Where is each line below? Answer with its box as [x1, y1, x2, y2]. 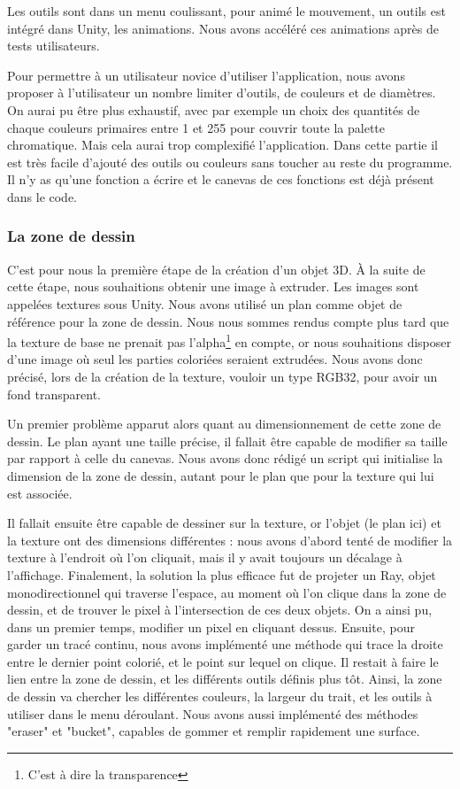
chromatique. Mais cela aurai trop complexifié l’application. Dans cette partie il [7, 135, 439, 154]
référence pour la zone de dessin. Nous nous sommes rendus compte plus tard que [7, 312, 449, 330]
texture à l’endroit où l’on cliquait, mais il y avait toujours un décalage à [7, 548, 402, 567]
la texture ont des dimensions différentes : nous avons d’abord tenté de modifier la [7, 530, 453, 549]
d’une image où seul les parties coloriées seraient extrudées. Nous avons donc [7, 350, 423, 368]
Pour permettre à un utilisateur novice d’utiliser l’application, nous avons [7, 66, 405, 84]
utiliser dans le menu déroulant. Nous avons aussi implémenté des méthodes [7, 704, 418, 723]
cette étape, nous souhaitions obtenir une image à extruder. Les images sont [7, 277, 419, 296]
